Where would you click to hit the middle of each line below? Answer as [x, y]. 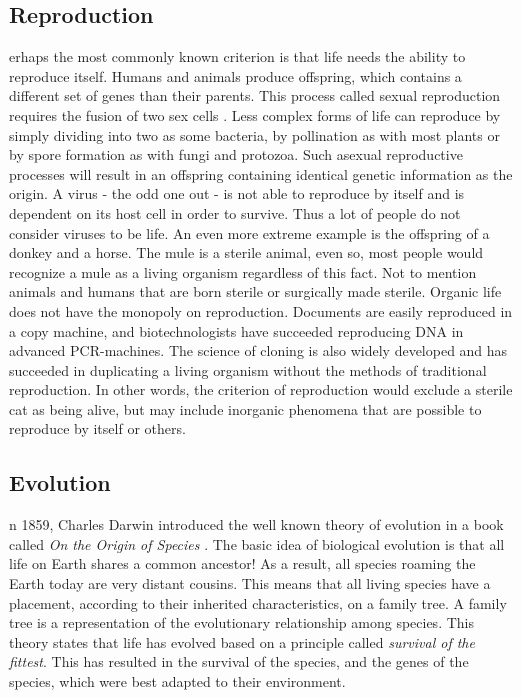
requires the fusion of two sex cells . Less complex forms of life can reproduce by [255, 114]
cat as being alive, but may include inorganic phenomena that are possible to [245, 408]
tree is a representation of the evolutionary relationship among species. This [241, 622]
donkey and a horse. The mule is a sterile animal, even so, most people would [246, 252]
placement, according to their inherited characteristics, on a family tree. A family [258, 602]
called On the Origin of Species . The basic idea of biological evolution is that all [257, 543]
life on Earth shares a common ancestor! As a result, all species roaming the [242, 563]
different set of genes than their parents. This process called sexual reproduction [255, 95]
